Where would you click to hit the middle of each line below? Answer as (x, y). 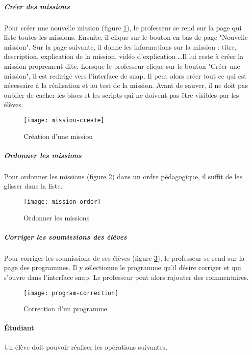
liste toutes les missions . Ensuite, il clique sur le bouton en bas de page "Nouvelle (126, 37)
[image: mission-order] (62, 202)
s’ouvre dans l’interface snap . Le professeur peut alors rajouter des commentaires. (126, 277)
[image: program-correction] (71, 293)
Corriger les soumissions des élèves (65, 236)
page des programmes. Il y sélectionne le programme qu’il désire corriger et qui (123, 267)
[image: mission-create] (64, 120)
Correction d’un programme (65, 309)
